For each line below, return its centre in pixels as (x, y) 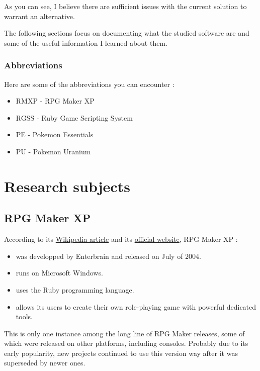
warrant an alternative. (39, 16)
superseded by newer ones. (45, 363)
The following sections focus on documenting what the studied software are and (127, 33)
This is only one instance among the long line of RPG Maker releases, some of (124, 333)
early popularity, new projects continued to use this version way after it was (121, 353)
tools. (24, 316)
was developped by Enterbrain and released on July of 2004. (108, 256)
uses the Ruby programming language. (75, 289)
